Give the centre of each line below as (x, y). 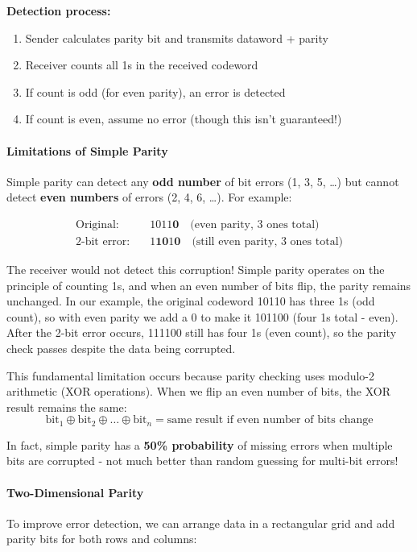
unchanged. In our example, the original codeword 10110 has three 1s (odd (191, 301)
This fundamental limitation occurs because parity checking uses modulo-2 (191, 375)
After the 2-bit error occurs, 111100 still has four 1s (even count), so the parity (202, 332)
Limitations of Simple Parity (87, 150)
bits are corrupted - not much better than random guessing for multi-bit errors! (202, 461)
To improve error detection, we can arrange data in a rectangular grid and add (201, 523)
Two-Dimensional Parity (75, 492)
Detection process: (59, 10)
